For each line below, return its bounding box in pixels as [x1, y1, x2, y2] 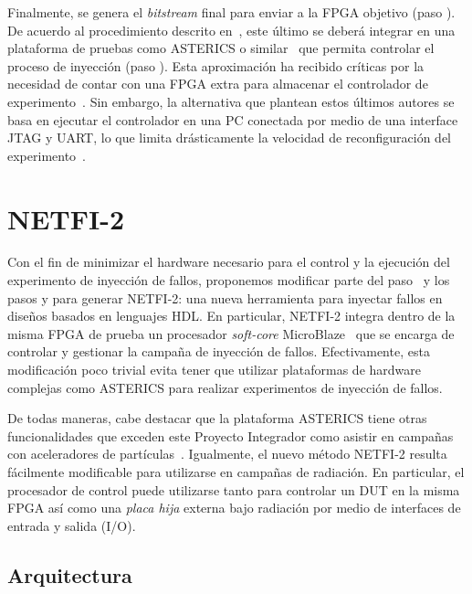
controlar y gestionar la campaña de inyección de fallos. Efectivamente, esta [7, 342, 430, 361]
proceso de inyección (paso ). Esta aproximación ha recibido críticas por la [7, 56, 425, 75]
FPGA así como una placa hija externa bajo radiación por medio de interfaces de [7, 498, 461, 517]
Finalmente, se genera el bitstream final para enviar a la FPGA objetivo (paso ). [7, 3, 456, 21]
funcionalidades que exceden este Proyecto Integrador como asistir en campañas [7, 426, 454, 445]
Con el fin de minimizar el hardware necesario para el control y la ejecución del [7, 252, 450, 271]
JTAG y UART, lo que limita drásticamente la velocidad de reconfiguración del [7, 128, 452, 147]
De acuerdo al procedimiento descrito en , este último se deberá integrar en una [7, 20, 456, 39]
